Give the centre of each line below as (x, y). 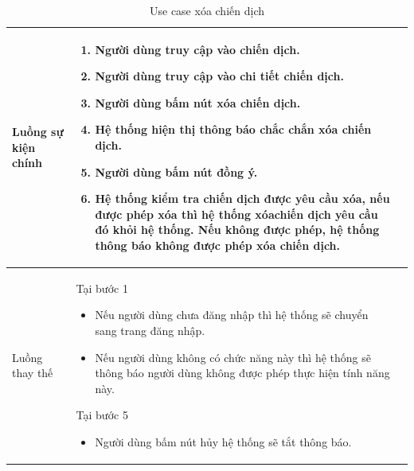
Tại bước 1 (102, 288)
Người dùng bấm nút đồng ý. (176, 171)
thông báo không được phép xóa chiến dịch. (218, 245)
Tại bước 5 (102, 415)
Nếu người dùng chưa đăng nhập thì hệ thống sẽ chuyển (232, 315)
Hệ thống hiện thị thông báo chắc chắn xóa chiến (233, 129)
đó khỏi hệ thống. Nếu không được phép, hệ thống (237, 230)
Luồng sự (38, 132)
